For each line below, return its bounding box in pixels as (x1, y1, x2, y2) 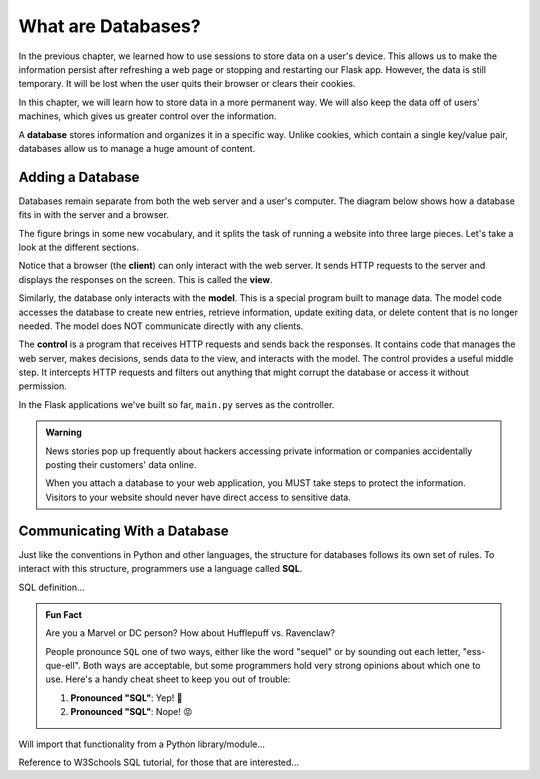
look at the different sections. (18, 241, 140, 253)
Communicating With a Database (18, 522, 229, 539)
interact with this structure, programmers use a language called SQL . (18, 563, 303, 575)
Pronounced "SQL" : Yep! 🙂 (70, 691, 183, 704)
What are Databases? (18, 15, 201, 37)
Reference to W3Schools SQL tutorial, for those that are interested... (18, 756, 300, 769)
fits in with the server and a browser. (18, 209, 170, 221)
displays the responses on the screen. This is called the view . (18, 273, 273, 285)
